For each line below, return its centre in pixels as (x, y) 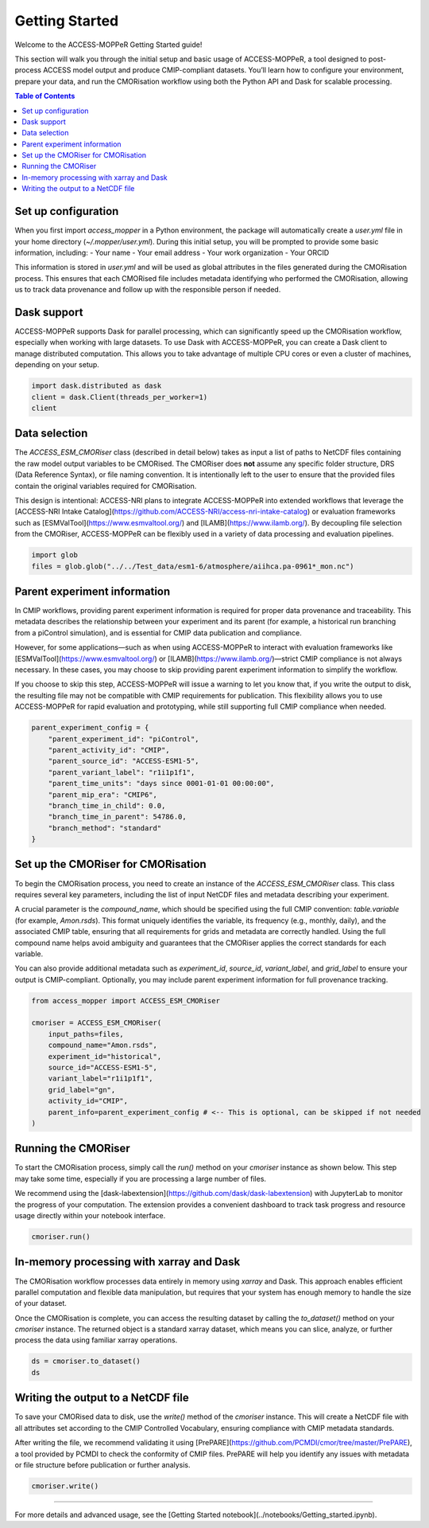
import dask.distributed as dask (97, 386)
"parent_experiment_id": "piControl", (124, 739)
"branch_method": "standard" (105, 828)
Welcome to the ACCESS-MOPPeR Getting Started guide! (108, 45)
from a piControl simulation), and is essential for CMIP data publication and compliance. (158, 632)
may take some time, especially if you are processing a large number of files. (140, 1178)
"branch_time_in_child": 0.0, (107, 805)
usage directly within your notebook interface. (90, 1216)
